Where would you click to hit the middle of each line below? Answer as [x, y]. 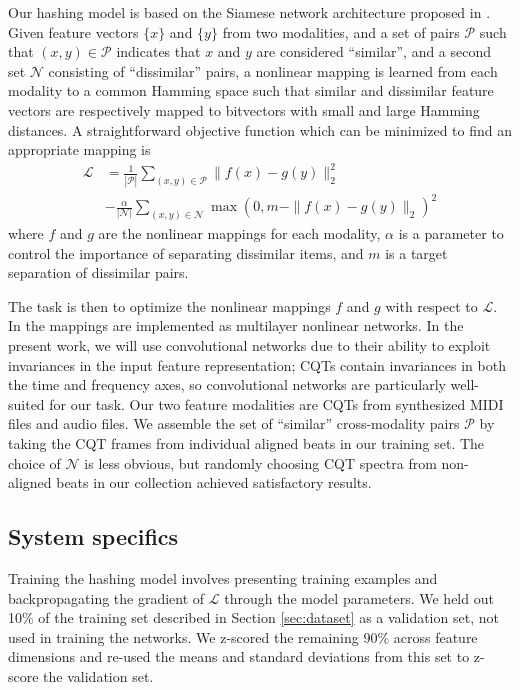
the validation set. [98, 675]
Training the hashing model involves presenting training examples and [223, 577]
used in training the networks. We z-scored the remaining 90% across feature [243, 636]
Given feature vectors [73, 31]
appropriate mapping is [79, 149]
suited [26, 403]
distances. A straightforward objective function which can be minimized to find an [260, 129]
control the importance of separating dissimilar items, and [186, 252]
